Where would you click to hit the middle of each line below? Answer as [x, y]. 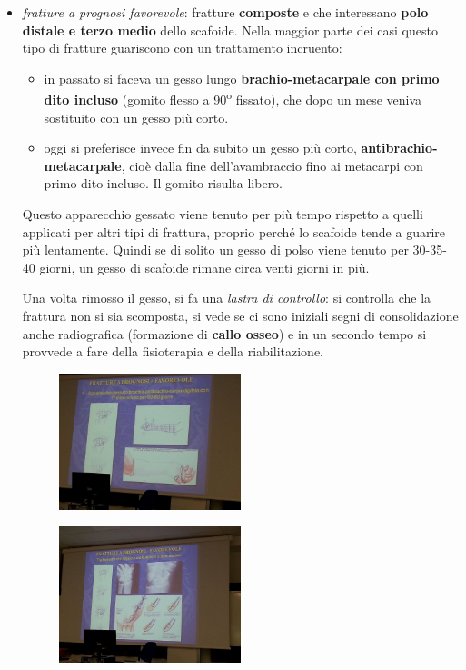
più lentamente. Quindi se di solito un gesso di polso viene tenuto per [215, 250]
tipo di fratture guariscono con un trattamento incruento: [182, 48]
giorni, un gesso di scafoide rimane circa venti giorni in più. [204, 267]
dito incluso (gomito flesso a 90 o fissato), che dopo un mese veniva [233, 98]
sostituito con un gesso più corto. [136, 117]
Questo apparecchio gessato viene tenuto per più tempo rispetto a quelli [223, 214]
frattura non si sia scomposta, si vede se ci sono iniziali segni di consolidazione [240, 315]
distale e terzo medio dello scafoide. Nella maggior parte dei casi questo [230, 30]
